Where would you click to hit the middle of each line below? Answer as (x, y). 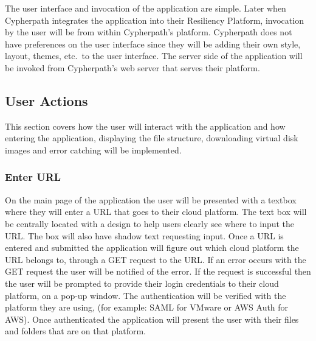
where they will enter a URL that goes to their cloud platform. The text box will (156, 212)
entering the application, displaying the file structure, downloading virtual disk (152, 138)
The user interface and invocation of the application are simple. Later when (146, 8)
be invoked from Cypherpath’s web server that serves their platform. (132, 67)
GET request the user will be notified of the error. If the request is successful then (158, 271)
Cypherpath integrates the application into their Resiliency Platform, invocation (154, 20)
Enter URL (33, 177)
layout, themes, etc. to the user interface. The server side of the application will (154, 56)
